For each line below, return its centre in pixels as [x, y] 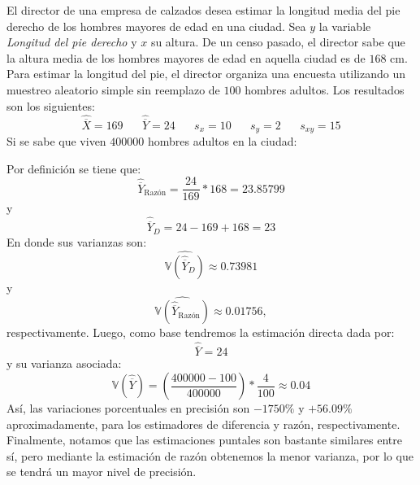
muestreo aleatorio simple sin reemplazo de [113, 89]
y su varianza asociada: [64, 363]
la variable [345, 26]
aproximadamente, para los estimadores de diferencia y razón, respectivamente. [204, 424]
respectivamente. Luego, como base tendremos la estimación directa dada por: [201, 332]
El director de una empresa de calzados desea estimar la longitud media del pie [204, 10]
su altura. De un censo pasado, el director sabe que [278, 42]
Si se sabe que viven [56, 141]
